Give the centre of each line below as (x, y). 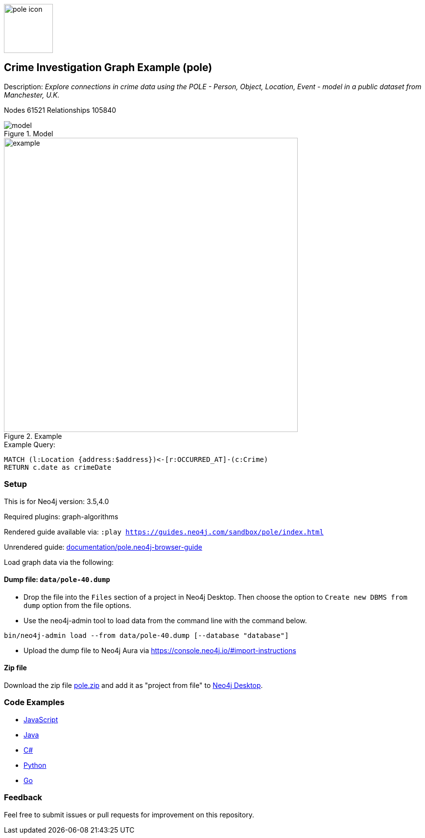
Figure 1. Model (29, 133)
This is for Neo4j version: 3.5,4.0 (57, 501)
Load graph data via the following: (59, 562)
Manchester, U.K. (32, 95)
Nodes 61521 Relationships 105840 (60, 110)
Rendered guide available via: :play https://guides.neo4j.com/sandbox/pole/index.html (164, 532)
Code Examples (34, 702)
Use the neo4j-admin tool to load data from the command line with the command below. (165, 620)
